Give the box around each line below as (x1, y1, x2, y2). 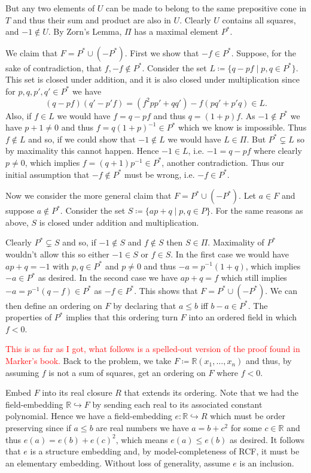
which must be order (210, 410, 285, 422)
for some (230, 422, 262, 434)
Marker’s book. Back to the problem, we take (5, 354, 172, 367)
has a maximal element (134, 25, 219, 38)
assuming (5, 366, 39, 378)
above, (5, 216, 29, 228)
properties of (5, 311, 52, 323)
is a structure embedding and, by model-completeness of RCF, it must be (30, 445, 300, 457)
